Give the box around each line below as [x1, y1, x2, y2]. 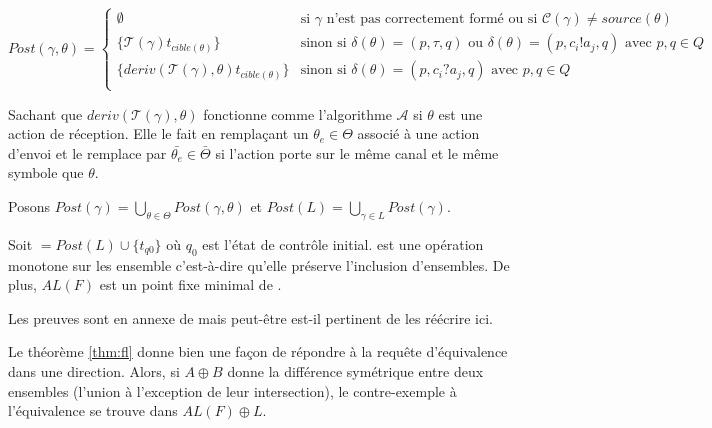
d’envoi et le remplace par [8, 142, 167, 163]
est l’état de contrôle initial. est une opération [202, 233, 484, 254]
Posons [8, 195, 50, 216]
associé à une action [357, 123, 480, 144]
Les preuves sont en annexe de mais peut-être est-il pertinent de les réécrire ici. [8, 307, 493, 328]
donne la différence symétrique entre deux [227, 360, 484, 381]
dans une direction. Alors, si [8, 360, 180, 381]
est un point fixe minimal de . [99, 274, 282, 295]
